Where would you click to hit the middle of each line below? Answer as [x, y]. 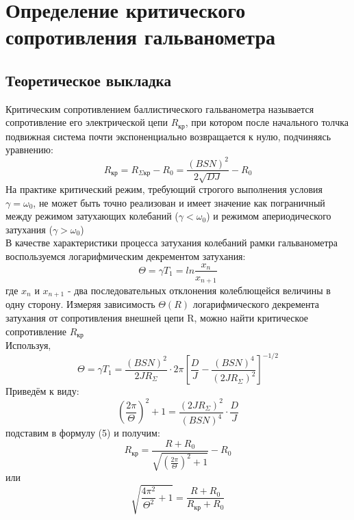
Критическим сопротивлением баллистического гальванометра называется [160, 108]
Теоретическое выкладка [88, 80]
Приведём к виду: [42, 391]
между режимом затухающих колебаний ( [92, 216]
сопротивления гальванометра [141, 37]
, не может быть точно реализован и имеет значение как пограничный [179, 202]
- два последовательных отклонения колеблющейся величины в [199, 290]
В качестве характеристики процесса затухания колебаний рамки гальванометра [172, 243]
